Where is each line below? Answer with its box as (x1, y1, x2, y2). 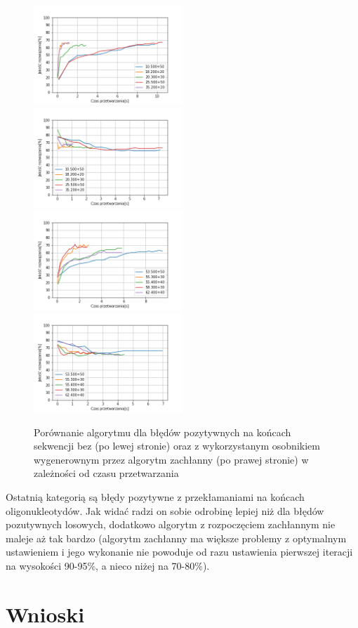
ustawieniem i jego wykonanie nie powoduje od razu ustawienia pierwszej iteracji (6, 544, 353, 559)
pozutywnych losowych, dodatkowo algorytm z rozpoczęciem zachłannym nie (6, 517, 336, 532)
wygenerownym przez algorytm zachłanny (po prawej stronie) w (34, 452, 309, 466)
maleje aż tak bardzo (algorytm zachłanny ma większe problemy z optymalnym (6, 530, 347, 545)
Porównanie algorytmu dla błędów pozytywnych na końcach (34, 424, 291, 439)
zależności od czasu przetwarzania (34, 466, 179, 480)
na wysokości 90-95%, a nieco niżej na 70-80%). (6, 558, 210, 573)
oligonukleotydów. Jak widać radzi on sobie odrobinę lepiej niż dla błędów (6, 503, 324, 518)
